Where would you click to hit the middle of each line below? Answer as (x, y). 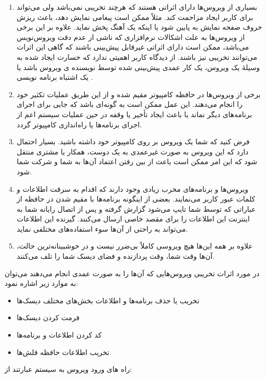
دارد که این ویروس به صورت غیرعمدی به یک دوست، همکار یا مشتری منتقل (132, 151)
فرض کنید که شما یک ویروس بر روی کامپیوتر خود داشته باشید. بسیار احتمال (133, 141)
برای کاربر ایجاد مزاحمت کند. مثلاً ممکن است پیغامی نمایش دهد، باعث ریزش (135, 17)
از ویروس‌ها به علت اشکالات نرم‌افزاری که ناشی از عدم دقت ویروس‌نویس (131, 37)
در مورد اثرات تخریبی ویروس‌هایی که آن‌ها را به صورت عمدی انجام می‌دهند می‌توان (132, 273)
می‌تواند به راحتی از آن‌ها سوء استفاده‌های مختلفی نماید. (102, 228)
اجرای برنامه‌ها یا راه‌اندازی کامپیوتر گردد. (79, 124)
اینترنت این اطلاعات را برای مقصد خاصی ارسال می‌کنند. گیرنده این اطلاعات (133, 219)
